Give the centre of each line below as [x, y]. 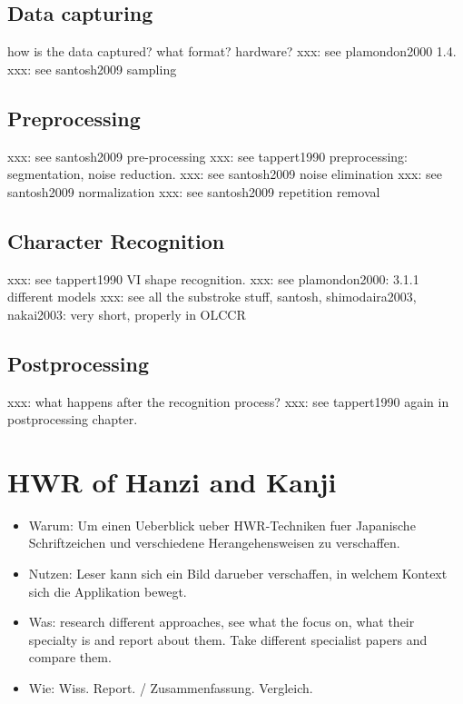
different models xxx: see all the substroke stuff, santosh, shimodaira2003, [212, 297]
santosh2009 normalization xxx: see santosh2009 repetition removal [194, 191]
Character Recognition [116, 240]
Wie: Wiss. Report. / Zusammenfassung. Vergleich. [171, 688]
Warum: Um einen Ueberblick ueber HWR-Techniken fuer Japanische [222, 525]
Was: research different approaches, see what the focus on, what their [222, 622]
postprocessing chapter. [73, 419]
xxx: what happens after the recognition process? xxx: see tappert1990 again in [228, 401]
